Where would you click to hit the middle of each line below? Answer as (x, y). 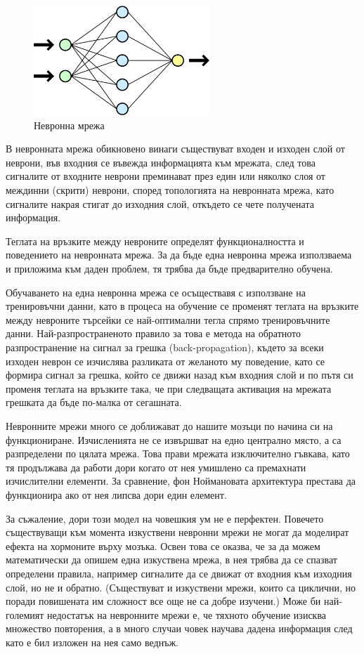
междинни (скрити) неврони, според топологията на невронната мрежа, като (170, 190)
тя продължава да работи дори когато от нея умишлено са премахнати (156, 467)
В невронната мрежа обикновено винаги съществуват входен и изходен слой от (175, 149)
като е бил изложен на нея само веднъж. (92, 642)
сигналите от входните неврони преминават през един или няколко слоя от (165, 176)
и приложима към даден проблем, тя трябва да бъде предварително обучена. (169, 269)
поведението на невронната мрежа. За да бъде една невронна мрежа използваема (179, 255)
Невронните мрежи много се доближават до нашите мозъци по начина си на (169, 425)
